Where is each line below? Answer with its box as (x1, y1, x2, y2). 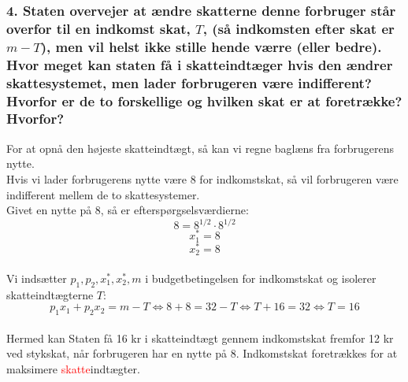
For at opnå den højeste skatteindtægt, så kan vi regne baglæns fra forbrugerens (6, 139, 395, 156)
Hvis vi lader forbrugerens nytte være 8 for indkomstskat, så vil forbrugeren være (6, 170, 399, 187)
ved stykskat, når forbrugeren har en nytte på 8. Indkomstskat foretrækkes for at (6, 345, 398, 362)
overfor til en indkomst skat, (6, 18, 191, 38)
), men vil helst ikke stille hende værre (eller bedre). (40, 36, 382, 56)
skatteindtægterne (6, 286, 94, 302)
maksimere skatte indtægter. (6, 360, 140, 376)
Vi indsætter (6, 269, 67, 286)
